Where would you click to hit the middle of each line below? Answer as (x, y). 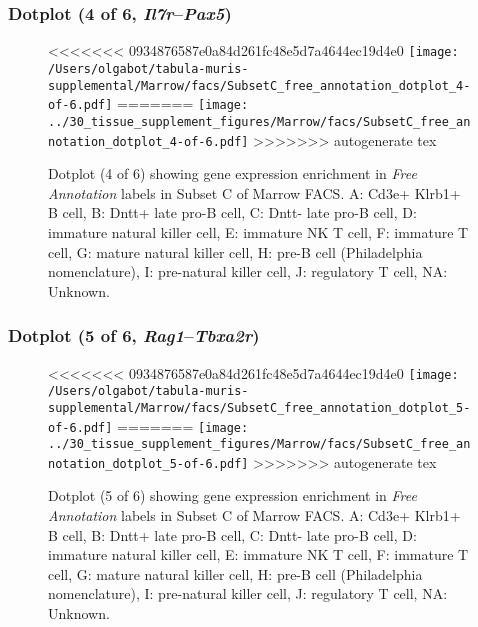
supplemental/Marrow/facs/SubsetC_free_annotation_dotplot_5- (259, 407)
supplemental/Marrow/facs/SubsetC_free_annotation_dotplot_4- (259, 85)
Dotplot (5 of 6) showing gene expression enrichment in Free (232, 495)
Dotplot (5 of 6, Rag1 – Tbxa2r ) (134, 335)
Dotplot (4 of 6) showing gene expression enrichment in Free (232, 173)
